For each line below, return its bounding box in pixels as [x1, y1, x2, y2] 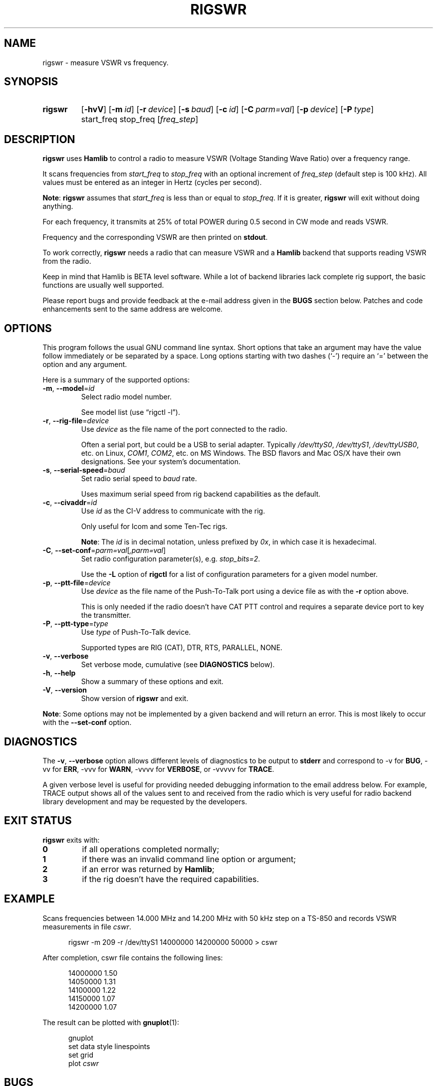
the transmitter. [81, 611, 131, 620]
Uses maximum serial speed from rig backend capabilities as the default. [81, 490, 321, 499]
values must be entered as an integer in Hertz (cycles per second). [42, 178, 262, 187]
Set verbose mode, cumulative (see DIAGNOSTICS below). [81, 660, 275, 669]
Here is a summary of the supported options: [42, 375, 190, 384]
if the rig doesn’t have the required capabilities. [82, 874, 259, 884]
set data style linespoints [68, 1042, 150, 1051]
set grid [68, 1050, 94, 1059]
